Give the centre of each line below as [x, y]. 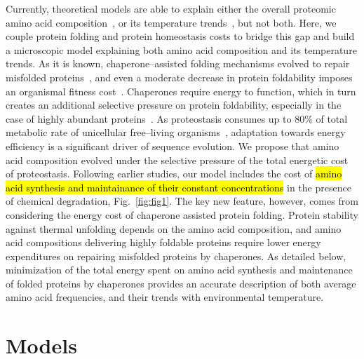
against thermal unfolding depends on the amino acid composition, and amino [174, 228]
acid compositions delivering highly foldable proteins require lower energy [163, 242]
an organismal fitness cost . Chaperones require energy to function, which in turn [181, 91]
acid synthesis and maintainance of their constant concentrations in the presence [178, 187]
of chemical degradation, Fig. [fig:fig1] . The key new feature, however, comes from [182, 201]
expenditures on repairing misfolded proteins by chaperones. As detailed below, [176, 256]
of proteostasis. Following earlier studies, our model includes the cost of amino [174, 174]
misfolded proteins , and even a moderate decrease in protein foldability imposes [179, 77]
